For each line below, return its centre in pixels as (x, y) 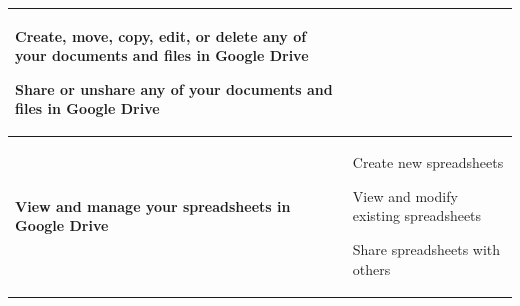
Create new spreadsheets (428, 162)
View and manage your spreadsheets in (153, 205)
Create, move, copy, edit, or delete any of (161, 35)
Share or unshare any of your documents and (174, 88)
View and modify (405, 195)
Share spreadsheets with (426, 248)
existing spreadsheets (417, 215)
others (371, 268)
